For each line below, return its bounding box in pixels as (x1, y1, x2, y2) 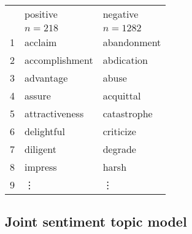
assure (25, 88, 51, 103)
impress (25, 160, 57, 174)
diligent (25, 142, 57, 156)
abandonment (102, 35, 161, 49)
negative (102, 7, 139, 21)
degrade (102, 142, 136, 156)
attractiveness (25, 106, 84, 120)
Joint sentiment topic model (5, 212, 187, 231)
